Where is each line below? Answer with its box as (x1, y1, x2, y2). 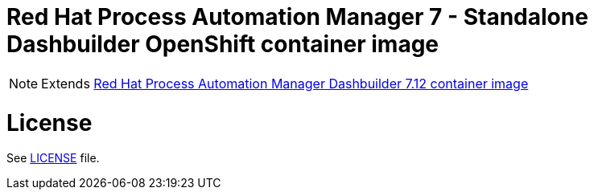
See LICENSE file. (6, 151, 100, 165)
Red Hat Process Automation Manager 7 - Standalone (6, 3, 588, 31)
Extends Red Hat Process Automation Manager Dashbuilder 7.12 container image (41, 75, 529, 92)
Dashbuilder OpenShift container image (6, 31, 439, 58)
